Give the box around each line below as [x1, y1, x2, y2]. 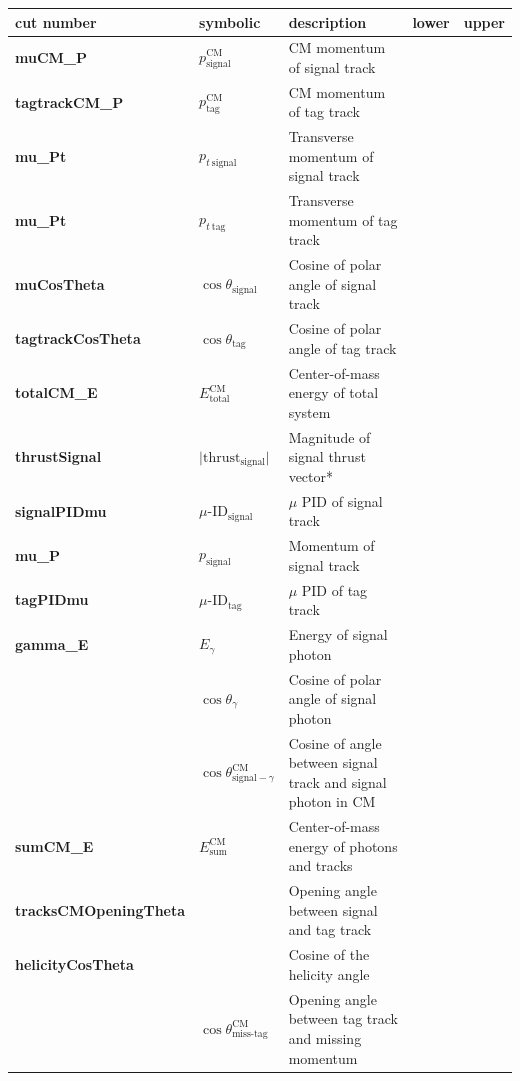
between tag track [288, 1008, 398, 1029]
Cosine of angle [288, 732, 382, 753]
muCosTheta [15, 273, 105, 294]
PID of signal [301, 490, 383, 511]
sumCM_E [15, 835, 94, 856]
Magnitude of [288, 426, 371, 447]
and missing [288, 1027, 362, 1048]
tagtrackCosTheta [15, 328, 141, 349]
